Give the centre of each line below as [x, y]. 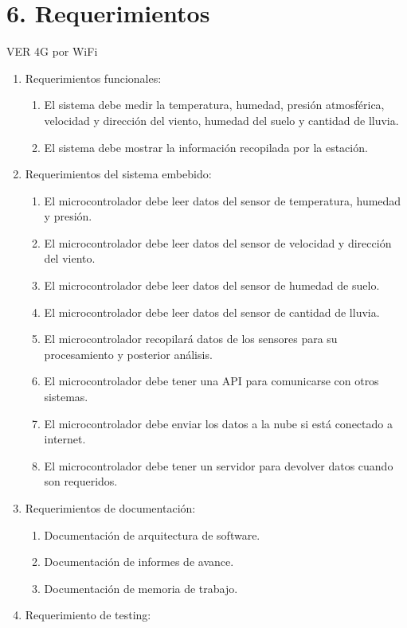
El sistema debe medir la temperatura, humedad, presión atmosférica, [214, 105]
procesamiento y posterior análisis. [128, 354]
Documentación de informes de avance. [139, 562]
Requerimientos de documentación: [110, 508]
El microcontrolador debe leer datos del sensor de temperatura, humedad [223, 200]
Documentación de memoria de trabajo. [141, 588]
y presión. [68, 216]
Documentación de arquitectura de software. [152, 534]
